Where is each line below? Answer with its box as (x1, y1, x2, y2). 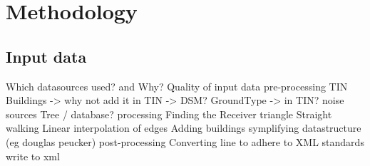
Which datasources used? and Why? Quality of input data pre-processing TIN (6, 78, 348, 93)
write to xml (6, 148, 60, 163)
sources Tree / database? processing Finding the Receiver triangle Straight (6, 106, 332, 121)
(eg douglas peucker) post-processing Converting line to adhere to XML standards (6, 134, 364, 149)
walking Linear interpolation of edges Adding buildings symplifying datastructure (6, 120, 361, 135)
